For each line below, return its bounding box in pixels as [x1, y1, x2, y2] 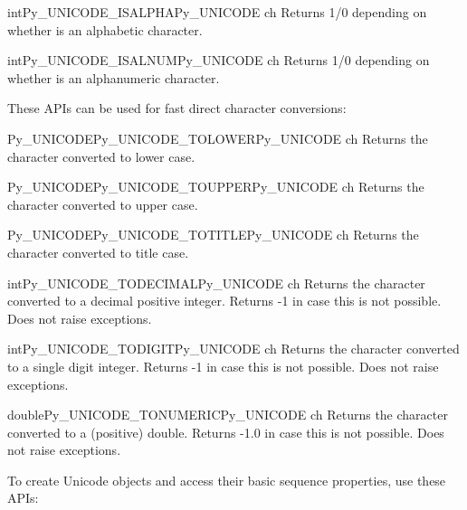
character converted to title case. [7, 242, 189, 261]
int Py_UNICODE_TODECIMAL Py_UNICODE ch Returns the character [7, 273, 425, 292]
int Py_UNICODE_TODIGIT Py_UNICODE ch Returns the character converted [7, 339, 460, 358]
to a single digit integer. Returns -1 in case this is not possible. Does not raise [7, 356, 439, 375]
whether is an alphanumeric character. [7, 68, 220, 87]
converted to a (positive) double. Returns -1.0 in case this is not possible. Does [7, 422, 444, 441]
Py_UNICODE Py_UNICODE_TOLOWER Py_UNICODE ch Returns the [7, 128, 428, 147]
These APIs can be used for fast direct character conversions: [7, 99, 347, 118]
